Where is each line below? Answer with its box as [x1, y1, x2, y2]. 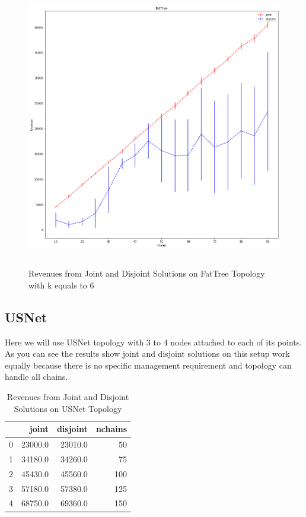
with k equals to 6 [28, 278, 94, 291]
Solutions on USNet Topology [14, 402, 122, 414]
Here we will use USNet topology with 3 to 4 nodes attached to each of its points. [5, 335, 302, 348]
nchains [95, 423, 128, 435]
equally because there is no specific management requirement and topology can [5, 359, 292, 371]
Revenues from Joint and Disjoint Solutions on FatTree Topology [28, 267, 265, 280]
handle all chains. [5, 370, 68, 383]
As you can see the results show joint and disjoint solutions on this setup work [5, 347, 290, 360]
